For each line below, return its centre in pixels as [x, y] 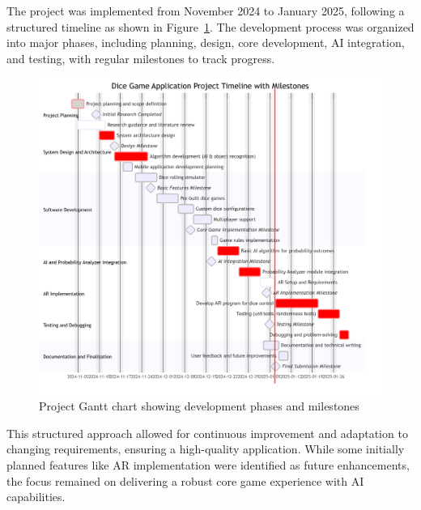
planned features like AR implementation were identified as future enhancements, [208, 465]
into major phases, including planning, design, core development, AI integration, [206, 42]
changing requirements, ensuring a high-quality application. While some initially [206, 449]
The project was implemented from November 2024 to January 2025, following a [206, 11]
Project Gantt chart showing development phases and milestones [199, 406]
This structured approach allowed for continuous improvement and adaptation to [207, 433]
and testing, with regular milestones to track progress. [141, 58]
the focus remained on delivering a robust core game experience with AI [185, 480]
